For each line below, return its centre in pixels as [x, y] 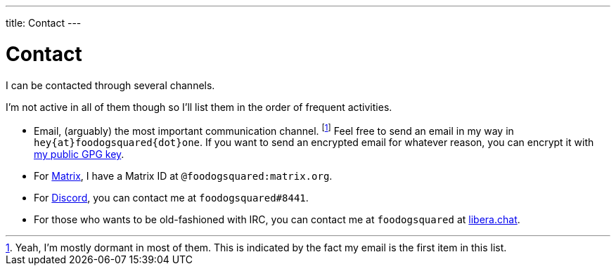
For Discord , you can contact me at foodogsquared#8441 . [171, 198]
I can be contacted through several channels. [110, 85]
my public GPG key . [79, 154]
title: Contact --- [44, 23]
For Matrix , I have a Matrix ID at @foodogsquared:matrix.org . [183, 176]
